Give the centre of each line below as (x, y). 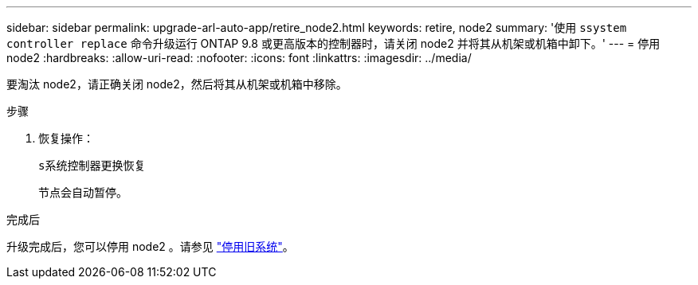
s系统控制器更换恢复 (92, 166)
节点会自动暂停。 (83, 192)
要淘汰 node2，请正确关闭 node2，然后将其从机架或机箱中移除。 (177, 84)
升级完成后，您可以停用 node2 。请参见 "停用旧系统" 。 (150, 246)
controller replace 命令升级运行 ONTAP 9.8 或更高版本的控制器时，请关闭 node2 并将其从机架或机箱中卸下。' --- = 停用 (333, 43)
